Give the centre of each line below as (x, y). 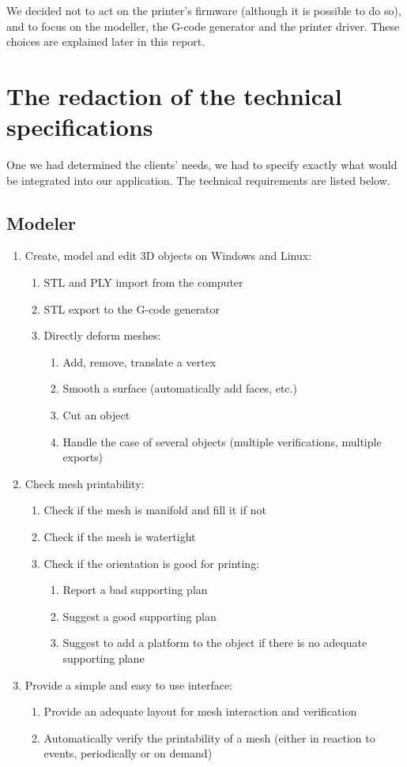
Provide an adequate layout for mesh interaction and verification (200, 711)
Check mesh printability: (85, 483)
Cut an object (96, 415)
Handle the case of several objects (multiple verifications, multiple (222, 441)
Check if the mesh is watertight (120, 537)
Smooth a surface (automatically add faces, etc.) (180, 388)
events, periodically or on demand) (128, 753)
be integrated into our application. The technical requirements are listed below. (198, 180)
